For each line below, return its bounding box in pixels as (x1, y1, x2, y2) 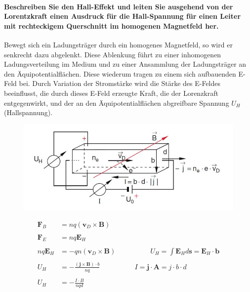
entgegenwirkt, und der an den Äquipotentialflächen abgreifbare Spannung (4, 97, 229, 108)
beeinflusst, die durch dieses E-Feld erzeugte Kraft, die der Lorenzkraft (4, 87, 218, 98)
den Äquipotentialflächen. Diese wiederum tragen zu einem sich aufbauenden (4, 68, 236, 79)
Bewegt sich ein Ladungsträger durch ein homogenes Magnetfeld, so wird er (4, 39, 233, 49)
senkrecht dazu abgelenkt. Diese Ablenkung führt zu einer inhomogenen (4, 49, 221, 59)
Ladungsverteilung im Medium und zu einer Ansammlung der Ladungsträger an (4, 59, 247, 69)
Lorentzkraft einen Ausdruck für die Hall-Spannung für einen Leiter (4, 11, 241, 21)
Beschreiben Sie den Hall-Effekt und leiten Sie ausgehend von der (4, 1, 233, 11)
